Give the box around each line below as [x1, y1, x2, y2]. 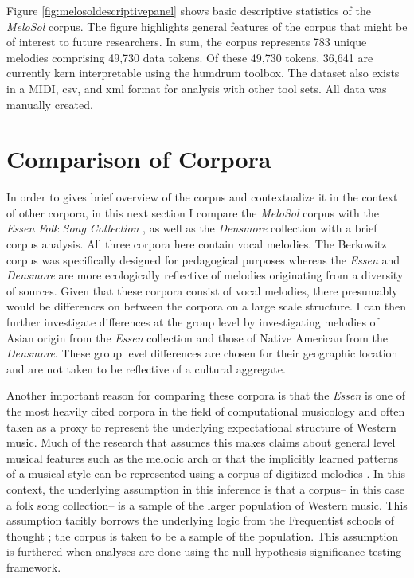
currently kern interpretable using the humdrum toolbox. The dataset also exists [6, 64, 400, 81]
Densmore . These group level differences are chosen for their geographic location [6, 345, 398, 361]
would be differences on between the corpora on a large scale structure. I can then [6, 298, 407, 314]
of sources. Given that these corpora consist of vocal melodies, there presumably [6, 282, 398, 299]
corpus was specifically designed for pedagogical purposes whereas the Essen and [6, 251, 400, 268]
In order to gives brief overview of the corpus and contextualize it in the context [6, 189, 398, 205]
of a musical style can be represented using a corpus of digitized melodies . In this [6, 465, 406, 482]
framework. [6, 558, 61, 575]
